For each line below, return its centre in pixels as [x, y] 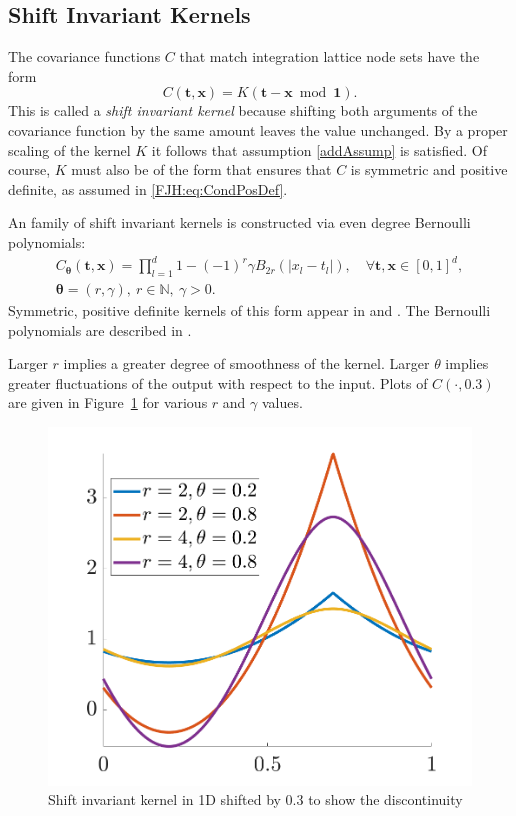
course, [29, 169]
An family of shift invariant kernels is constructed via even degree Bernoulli [239, 222]
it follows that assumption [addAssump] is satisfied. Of [319, 149]
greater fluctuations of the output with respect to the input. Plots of [218, 382]
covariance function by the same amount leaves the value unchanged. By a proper [258, 129]
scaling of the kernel [69, 149]
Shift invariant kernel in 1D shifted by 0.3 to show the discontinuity [255, 799]
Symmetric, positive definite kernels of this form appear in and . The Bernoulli [249, 309]
